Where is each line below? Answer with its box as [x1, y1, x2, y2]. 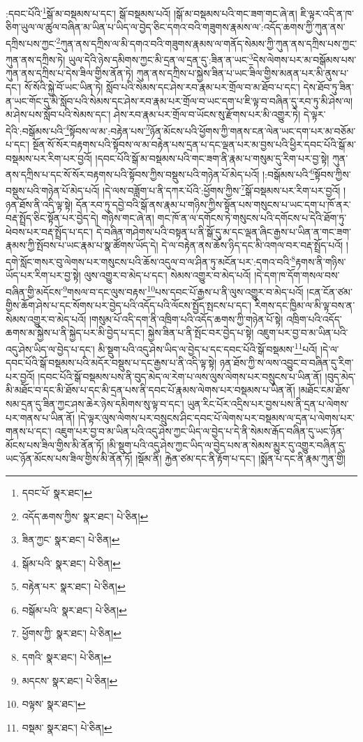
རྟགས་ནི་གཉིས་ [295, 254, 346, 269]
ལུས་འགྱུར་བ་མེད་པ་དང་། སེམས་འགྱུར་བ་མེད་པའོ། [84, 268, 251, 283]
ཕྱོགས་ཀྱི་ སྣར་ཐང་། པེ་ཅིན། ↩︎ [22, 626, 121, 641]
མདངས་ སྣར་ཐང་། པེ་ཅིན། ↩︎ [22, 673, 118, 687]
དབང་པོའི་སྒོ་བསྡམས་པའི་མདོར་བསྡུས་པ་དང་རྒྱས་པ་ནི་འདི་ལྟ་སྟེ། [6, 355, 217, 370]
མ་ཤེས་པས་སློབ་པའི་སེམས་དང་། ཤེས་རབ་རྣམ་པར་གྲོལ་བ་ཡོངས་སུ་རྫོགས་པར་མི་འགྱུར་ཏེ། [6, 107, 301, 122]
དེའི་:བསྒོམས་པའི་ [6, 123, 66, 138]
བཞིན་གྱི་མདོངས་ [6, 284, 64, 299]
